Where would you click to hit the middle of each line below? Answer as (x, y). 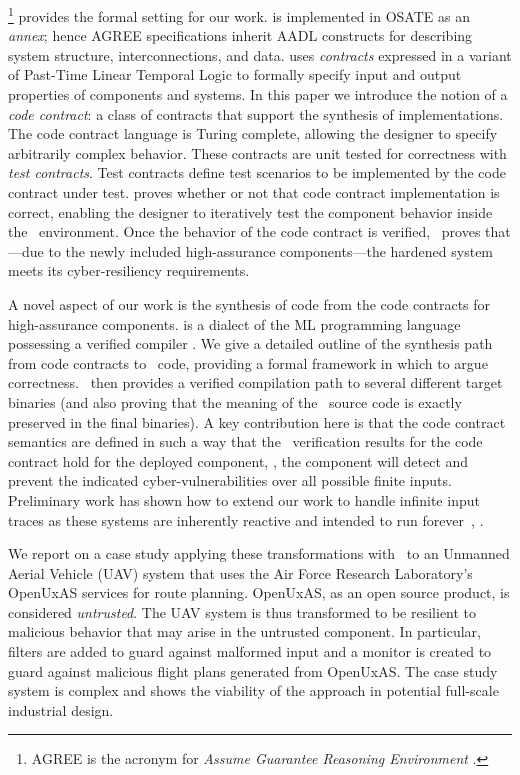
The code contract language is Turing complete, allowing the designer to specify (253, 133)
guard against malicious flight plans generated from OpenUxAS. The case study (253, 670)
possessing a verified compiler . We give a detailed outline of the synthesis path (250, 343)
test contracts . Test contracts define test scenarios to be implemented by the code (257, 172)
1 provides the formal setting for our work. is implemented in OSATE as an (239, 14)
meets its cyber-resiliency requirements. (129, 270)
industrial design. (61, 709)
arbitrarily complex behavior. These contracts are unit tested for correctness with (257, 152)
